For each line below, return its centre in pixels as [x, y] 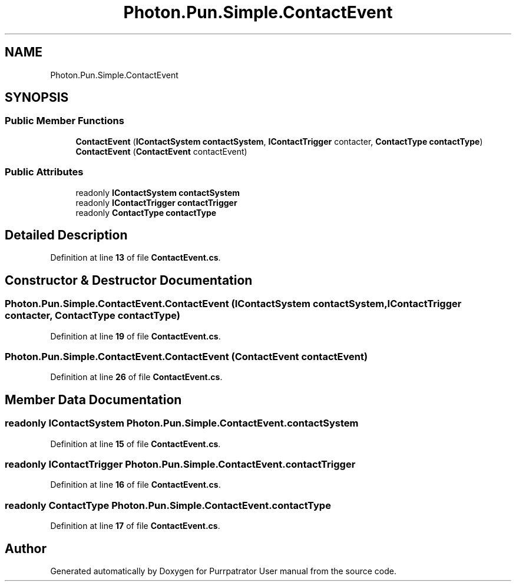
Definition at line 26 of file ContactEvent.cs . [136, 377]
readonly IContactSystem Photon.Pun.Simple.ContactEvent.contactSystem [182, 423]
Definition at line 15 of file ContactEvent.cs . [135, 444]
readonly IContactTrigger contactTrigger [156, 202]
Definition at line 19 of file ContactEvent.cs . [135, 336]
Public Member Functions [64, 121]
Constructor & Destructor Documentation [129, 280]
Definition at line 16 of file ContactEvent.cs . [135, 485]
